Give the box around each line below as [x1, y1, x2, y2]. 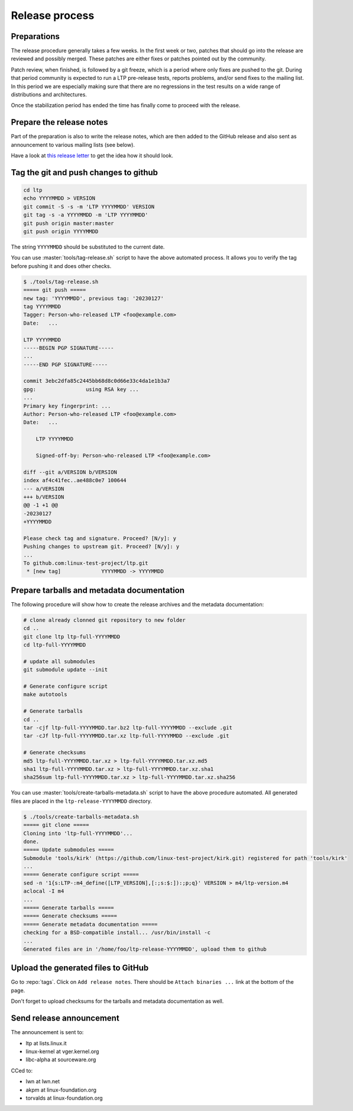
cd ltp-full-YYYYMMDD [23, 642, 86, 648]
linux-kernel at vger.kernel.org [25, 1048, 99, 1055]
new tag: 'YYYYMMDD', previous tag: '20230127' [23, 295, 164, 302]
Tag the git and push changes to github [11, 167, 158, 177]
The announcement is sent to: [11, 1029, 84, 1036]
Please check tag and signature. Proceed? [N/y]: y [23, 535, 177, 541]
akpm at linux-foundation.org [25, 1086, 97, 1093]
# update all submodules [23, 658, 96, 665]
